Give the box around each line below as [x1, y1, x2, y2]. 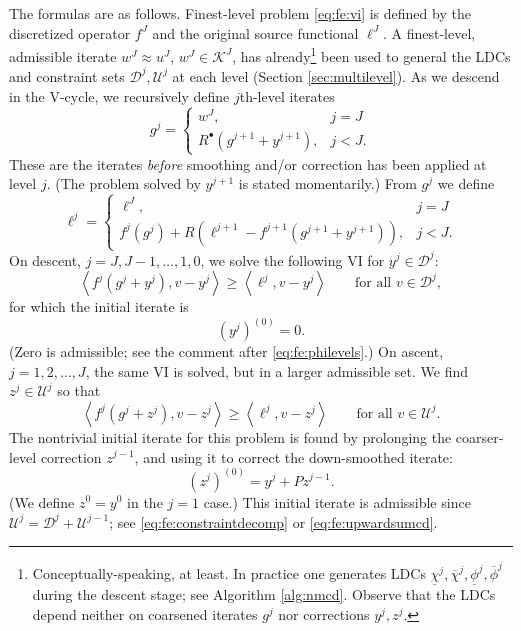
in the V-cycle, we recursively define [9, 85, 230, 106]
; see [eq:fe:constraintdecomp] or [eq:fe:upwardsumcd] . [109, 511, 438, 532]
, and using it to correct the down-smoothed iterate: [134, 446, 453, 467]
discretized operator [9, 22, 131, 43]
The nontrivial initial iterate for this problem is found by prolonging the [9, 426, 452, 447]
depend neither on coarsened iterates [32, 603, 258, 624]
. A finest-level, [382, 22, 476, 43]
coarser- [455, 426, 504, 447]
